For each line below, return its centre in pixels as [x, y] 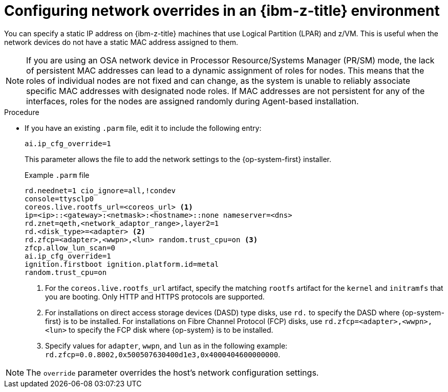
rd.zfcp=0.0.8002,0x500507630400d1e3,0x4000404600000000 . [163, 354]
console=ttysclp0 [59, 199]
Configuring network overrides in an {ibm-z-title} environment [222, 11]
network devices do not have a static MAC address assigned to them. [121, 42]
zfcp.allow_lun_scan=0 [70, 248]
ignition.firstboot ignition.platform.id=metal [122, 264]
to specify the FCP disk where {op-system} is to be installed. [171, 330]
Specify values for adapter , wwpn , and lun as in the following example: [166, 345]
